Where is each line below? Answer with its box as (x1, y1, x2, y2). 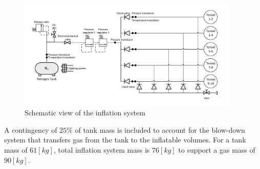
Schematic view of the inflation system (25, 107, 145, 118)
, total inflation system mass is (53, 144, 150, 155)
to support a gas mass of (178, 144, 255, 155)
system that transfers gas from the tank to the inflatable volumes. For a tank (4, 134, 246, 145)
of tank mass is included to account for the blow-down (75, 124, 245, 135)
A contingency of (4, 124, 57, 135)
